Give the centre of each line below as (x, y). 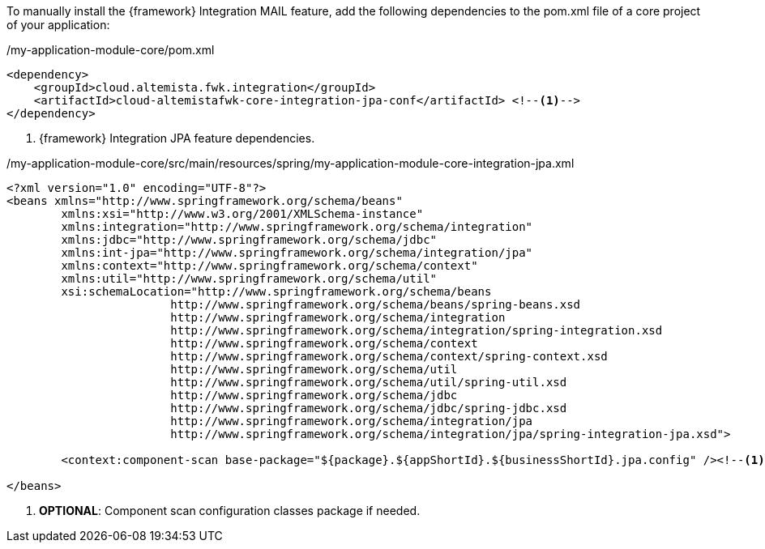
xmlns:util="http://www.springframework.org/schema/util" (249, 279)
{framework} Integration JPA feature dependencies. (177, 138)
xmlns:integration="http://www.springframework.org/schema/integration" (297, 227)
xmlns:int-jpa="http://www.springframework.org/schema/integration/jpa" (297, 253)
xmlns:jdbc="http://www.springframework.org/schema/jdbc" (249, 240)
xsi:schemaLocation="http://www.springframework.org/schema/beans (276, 292)
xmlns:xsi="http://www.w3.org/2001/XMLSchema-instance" (242, 214)
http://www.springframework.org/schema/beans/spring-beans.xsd (376, 304)
